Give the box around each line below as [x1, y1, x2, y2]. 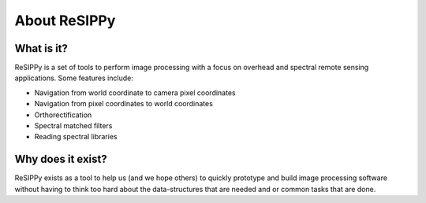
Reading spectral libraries [34, 132, 118, 142]
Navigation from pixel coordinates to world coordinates [34, 99, 213, 109]
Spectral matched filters [34, 121, 113, 131]
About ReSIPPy [14, 12, 116, 29]
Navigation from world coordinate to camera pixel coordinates [34, 87, 236, 98]
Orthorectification [34, 110, 92, 120]
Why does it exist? [14, 153, 108, 166]
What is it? [14, 42, 69, 55]
